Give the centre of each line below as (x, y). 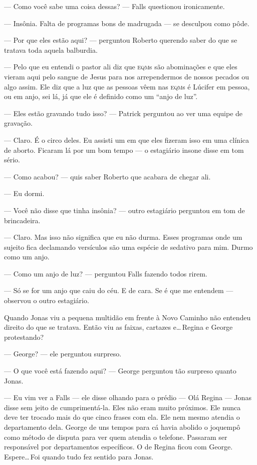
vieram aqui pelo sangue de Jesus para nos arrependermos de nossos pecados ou (127, 76)
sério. (12, 160)
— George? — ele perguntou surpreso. (63, 354)
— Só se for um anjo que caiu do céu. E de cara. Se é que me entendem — (119, 290)
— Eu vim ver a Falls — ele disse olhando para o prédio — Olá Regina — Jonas (128, 397)
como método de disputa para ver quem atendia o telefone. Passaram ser (116, 437)
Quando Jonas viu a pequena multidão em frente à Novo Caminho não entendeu (127, 317)
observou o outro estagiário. (47, 300)
